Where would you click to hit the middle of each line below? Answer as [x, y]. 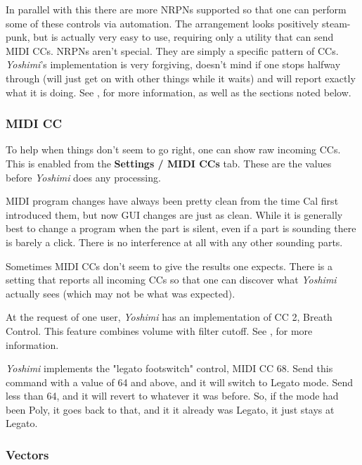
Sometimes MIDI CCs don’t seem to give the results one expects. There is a [169, 266]
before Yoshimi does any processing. [83, 177]
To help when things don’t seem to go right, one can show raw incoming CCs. [173, 149]
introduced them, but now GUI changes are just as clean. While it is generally [174, 214]
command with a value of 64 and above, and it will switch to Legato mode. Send [180, 382]
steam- [336, 23]
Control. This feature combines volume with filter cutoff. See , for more [159, 330]
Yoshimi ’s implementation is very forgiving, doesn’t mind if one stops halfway [173, 64]
